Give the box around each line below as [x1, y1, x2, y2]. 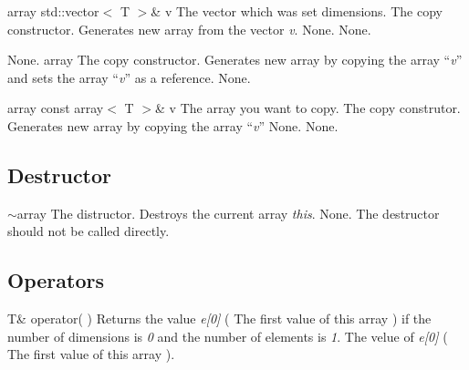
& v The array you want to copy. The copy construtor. [155, 98, 461, 118]
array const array [7, 98, 104, 118]
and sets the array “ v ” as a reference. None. [7, 67, 251, 87]
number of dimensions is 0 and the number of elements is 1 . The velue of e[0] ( [7, 326, 448, 345]
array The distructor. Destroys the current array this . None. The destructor [16, 203, 440, 222]
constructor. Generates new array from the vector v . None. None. [7, 19, 371, 38]
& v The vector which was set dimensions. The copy [151, 2, 443, 20]
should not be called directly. [7, 221, 170, 241]
